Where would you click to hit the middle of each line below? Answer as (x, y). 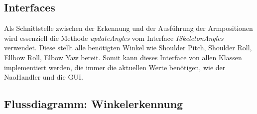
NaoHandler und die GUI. (44, 77)
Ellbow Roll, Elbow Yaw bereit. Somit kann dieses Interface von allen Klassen (123, 57)
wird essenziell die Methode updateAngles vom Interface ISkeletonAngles (114, 38)
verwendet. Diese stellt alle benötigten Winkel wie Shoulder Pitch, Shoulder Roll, (128, 48)
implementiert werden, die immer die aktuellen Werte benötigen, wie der (115, 67)
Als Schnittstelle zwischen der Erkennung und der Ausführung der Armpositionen (128, 28)
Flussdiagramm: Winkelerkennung (94, 104)
